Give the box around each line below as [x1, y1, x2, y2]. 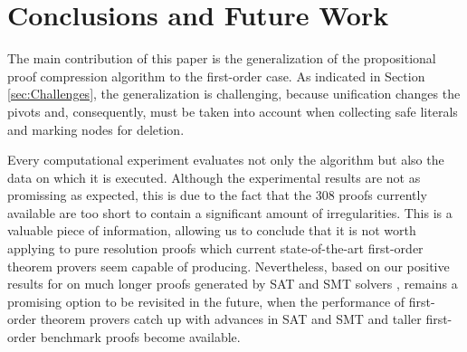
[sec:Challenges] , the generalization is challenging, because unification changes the [7, 84, 461, 103]
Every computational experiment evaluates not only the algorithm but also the [7, 150, 444, 169]
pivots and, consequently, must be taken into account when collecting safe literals [7, 101, 458, 120]
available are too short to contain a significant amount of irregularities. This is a [7, 203, 453, 222]
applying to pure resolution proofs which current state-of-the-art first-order [7, 239, 424, 258]
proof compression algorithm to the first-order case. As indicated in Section [7, 66, 425, 85]
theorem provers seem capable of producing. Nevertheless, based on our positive [7, 256, 450, 275]
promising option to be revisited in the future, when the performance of [7, 291, 405, 310]
